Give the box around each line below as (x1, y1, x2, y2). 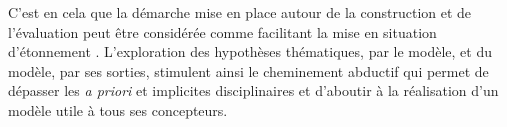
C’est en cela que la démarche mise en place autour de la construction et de (8, 2, 472, 22)
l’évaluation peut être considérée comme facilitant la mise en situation (8, 21, 437, 42)
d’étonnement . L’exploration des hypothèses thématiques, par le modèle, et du (8, 41, 492, 62)
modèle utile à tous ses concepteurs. (8, 99, 228, 120)
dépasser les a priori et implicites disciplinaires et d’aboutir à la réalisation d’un (8, 80, 499, 101)
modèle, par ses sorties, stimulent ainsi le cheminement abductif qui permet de (8, 60, 489, 81)
